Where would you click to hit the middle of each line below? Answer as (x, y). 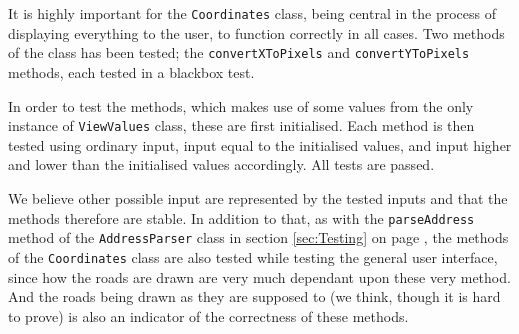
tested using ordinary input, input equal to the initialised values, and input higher (260, 144)
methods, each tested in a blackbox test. (131, 71)
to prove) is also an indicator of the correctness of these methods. (208, 315)
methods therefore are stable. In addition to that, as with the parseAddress (241, 217)
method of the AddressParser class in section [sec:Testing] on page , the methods (258, 237)
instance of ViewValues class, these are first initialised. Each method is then (241, 125)
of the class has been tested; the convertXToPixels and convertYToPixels (239, 52)
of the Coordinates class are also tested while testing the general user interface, (253, 256)
